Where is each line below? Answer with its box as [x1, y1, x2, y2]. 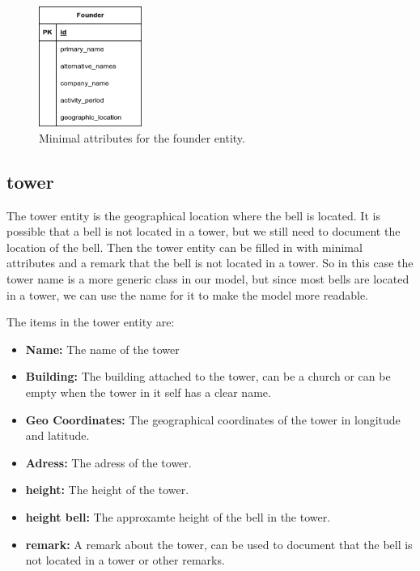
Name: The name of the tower [25, 340, 180, 357]
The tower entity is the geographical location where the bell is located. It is [6, 207, 380, 224]
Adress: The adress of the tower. [25, 454, 192, 471]
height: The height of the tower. [25, 481, 189, 498]
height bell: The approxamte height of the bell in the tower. [25, 508, 331, 525]
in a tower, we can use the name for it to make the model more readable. [6, 286, 368, 303]
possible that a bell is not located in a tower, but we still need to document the [6, 223, 401, 240]
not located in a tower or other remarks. [25, 552, 225, 569]
